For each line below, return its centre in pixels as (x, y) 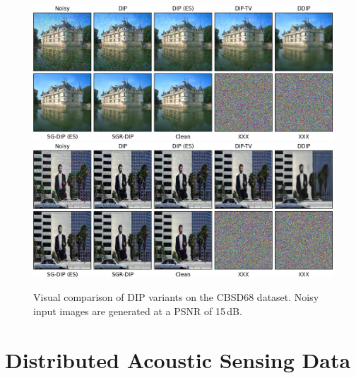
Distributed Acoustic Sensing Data (178, 359)
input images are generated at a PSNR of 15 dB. (138, 311)
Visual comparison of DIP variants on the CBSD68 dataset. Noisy (176, 297)
